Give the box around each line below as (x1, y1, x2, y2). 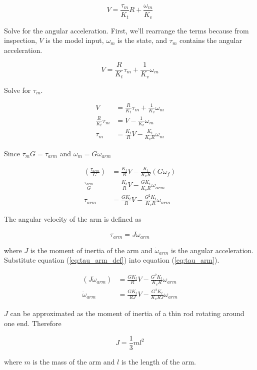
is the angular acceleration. (170, 245, 254, 255)
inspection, (4, 35, 37, 45)
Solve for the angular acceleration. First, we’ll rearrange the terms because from (4, 25, 249, 35)
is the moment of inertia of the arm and (30, 245, 152, 255)
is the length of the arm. (121, 356, 196, 367)
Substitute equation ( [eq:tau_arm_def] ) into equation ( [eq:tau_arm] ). (4, 255, 219, 265)
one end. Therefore (4, 318, 61, 329)
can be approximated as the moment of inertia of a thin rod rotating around (10, 308, 244, 319)
